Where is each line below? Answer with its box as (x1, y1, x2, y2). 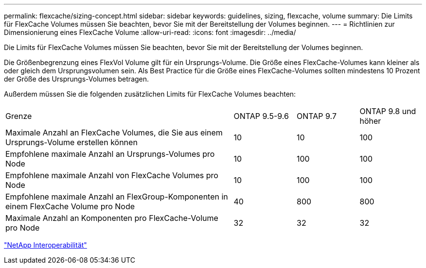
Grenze (5, 111, 32, 121)
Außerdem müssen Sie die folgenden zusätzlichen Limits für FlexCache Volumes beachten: (4, 90, 296, 98)
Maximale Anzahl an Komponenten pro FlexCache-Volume (5, 213, 218, 223)
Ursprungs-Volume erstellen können (5, 137, 138, 147)
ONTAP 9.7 (297, 111, 337, 121)
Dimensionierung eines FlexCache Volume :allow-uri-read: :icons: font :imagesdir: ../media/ (4, 28, 296, 36)
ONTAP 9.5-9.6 (233, 111, 289, 121)
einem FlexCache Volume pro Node (5, 201, 135, 211)
